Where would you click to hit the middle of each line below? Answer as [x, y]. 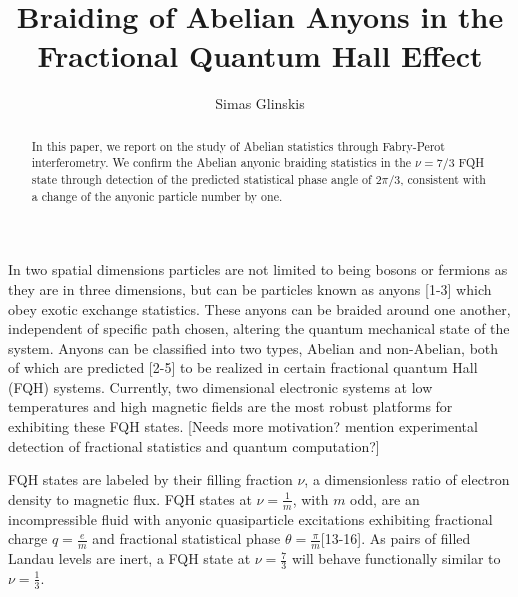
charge [28, 538]
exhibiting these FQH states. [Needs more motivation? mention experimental [243, 426]
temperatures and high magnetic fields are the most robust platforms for [230, 406]
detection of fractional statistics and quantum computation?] [194, 445]
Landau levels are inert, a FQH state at [129, 558]
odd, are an [385, 498]
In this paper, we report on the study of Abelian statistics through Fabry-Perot [238, 145]
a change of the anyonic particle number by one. [157, 195]
